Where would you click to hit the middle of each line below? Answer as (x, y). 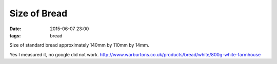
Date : (15, 29)
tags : (15, 35)
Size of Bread (38, 13)
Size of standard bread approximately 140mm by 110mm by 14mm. (80, 45)
